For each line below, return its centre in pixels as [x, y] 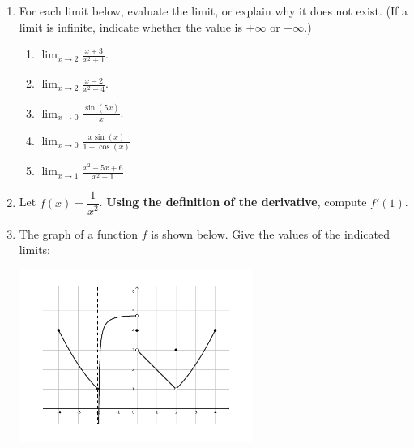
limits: [34, 250]
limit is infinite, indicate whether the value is [130, 26]
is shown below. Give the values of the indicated [270, 233]
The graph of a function [79, 233]
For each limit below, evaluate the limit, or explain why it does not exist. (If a [213, 11]
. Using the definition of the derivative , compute [233, 202]
